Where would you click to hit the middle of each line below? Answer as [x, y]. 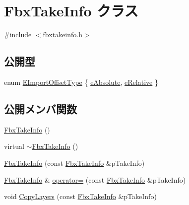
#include [18, 34]
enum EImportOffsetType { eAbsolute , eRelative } [81, 82]
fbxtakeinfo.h [63, 34]
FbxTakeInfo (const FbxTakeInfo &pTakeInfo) [74, 163]
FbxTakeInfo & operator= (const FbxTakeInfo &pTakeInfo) [95, 179]
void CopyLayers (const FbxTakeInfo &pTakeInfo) [80, 196]
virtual [14, 146]
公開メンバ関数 [40, 108]
